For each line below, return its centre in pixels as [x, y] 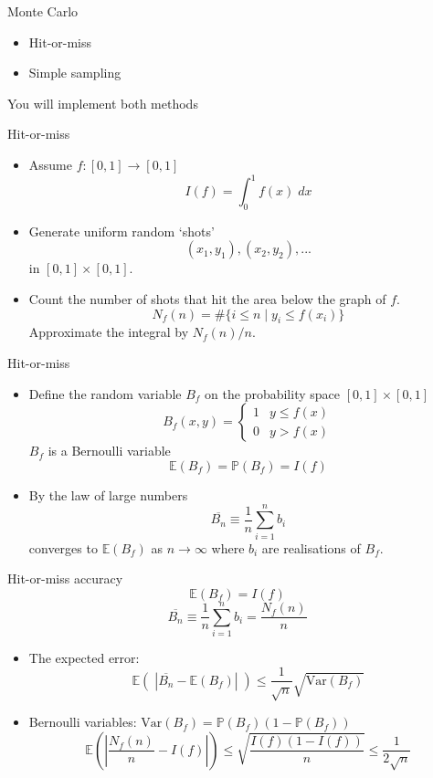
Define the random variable [105, 393]
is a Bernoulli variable [109, 451]
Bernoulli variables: [83, 722]
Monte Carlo [43, 11]
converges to [63, 547]
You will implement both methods [103, 103]
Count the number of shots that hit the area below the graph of [207, 299]
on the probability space [272, 393]
